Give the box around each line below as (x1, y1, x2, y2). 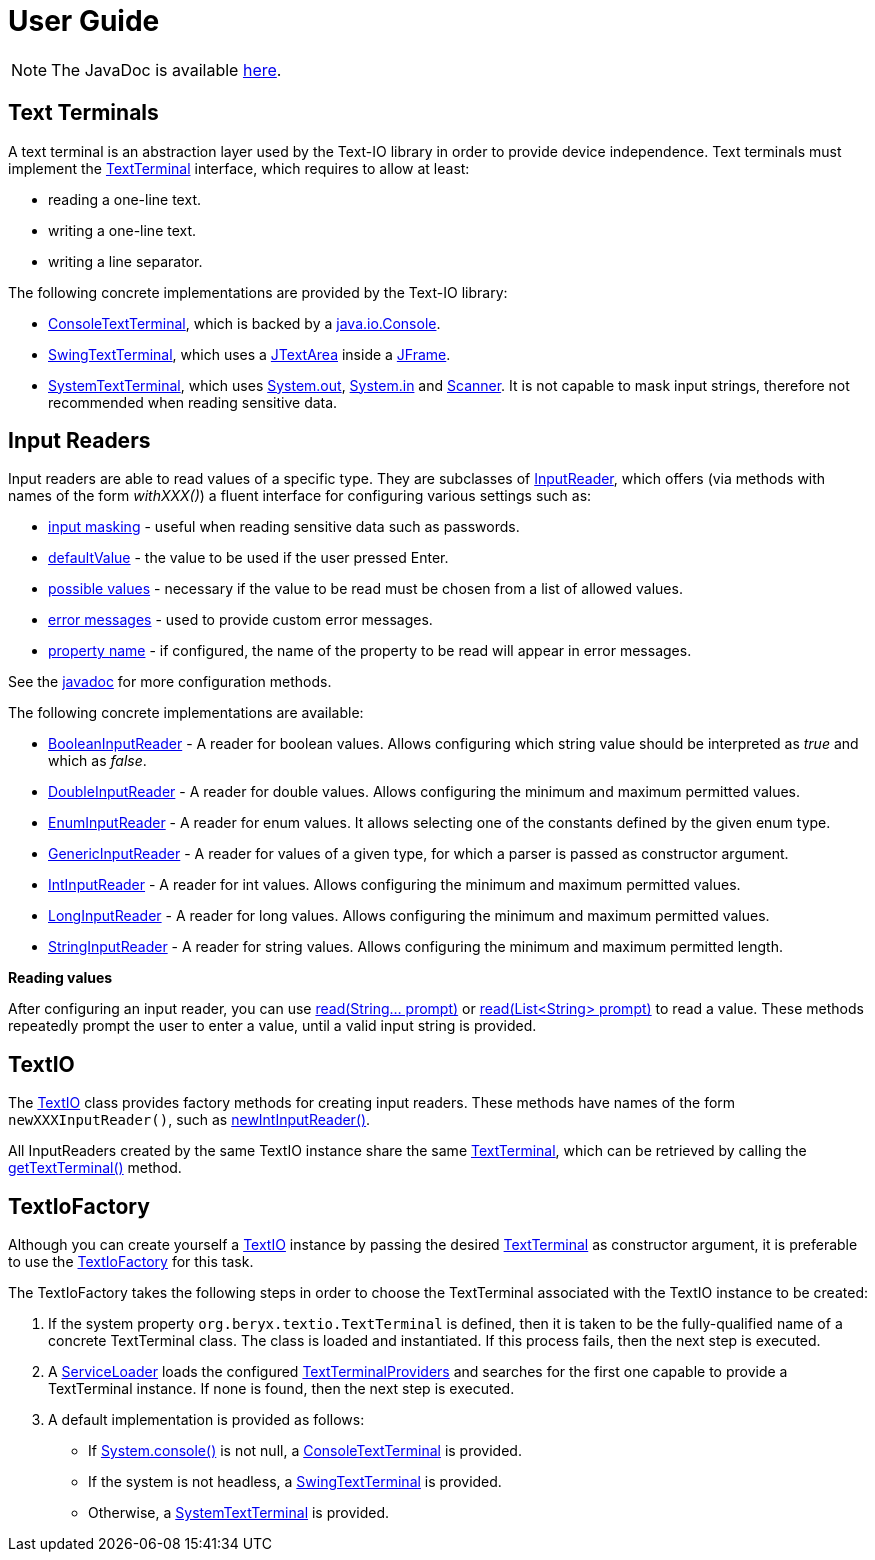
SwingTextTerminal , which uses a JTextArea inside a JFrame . (48, 345, 451, 363)
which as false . (48, 752, 147, 770)
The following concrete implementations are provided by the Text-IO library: (8, 283, 508, 301)
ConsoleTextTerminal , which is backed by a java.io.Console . (48, 314, 441, 332)
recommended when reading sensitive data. (48, 393, 338, 411)
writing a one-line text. (48, 221, 197, 239)
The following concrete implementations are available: (8, 704, 364, 722)
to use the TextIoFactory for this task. (8, 1253, 254, 1271)
